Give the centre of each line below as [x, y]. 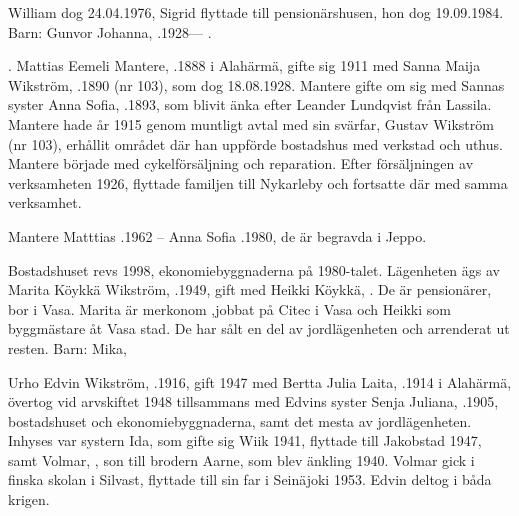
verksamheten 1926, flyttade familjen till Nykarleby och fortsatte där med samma [258, 182]
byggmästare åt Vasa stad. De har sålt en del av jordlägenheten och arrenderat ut [259, 328]
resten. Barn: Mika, [67, 347]
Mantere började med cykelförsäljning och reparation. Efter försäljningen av [241, 163]
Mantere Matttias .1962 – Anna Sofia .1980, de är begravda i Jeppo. [217, 235]
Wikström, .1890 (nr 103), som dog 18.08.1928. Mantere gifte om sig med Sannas [256, 84]
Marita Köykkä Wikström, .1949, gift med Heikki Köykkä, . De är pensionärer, [250, 289]
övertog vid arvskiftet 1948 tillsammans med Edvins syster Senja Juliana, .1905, [253, 401]
